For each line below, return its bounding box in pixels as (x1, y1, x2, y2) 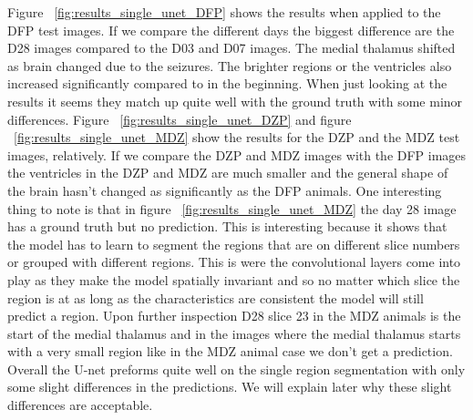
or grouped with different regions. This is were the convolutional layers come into (7, 252, 461, 271)
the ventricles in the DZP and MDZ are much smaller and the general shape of (7, 163, 448, 182)
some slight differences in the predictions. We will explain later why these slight (7, 377, 452, 396)
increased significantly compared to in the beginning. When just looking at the (7, 74, 447, 93)
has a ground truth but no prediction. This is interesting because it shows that (7, 217, 447, 236)
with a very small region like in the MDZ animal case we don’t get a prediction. (7, 342, 453, 361)
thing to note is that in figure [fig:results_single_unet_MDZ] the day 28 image (7, 199, 457, 218)
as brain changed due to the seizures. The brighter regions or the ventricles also (7, 56, 452, 75)
